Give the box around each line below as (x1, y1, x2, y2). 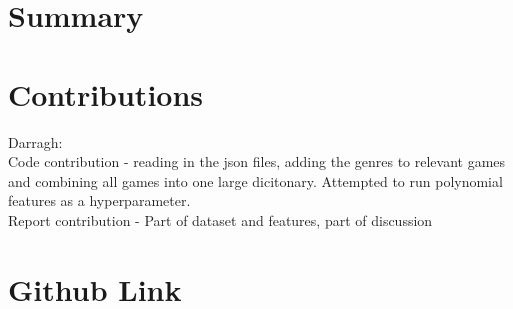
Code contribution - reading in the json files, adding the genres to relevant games (8, 151, 506, 172)
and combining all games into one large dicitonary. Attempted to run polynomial (8, 170, 503, 191)
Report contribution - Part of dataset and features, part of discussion (8, 209, 433, 230)
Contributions (8, 73, 204, 114)
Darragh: (8, 131, 63, 152)
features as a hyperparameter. (8, 190, 191, 211)
